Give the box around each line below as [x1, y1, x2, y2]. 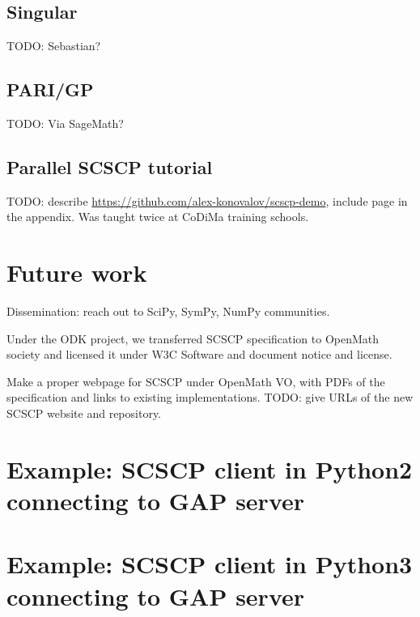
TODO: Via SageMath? [6, 115, 124, 131]
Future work [6, 256, 147, 289]
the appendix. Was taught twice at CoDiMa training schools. [6, 208, 309, 225]
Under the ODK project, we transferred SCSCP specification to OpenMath [6, 330, 380, 347]
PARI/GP [6, 77, 94, 102]
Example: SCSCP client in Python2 [6, 452, 413, 485]
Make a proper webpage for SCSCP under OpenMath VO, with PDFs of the [6, 372, 385, 389]
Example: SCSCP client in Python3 [6, 547, 413, 581]
